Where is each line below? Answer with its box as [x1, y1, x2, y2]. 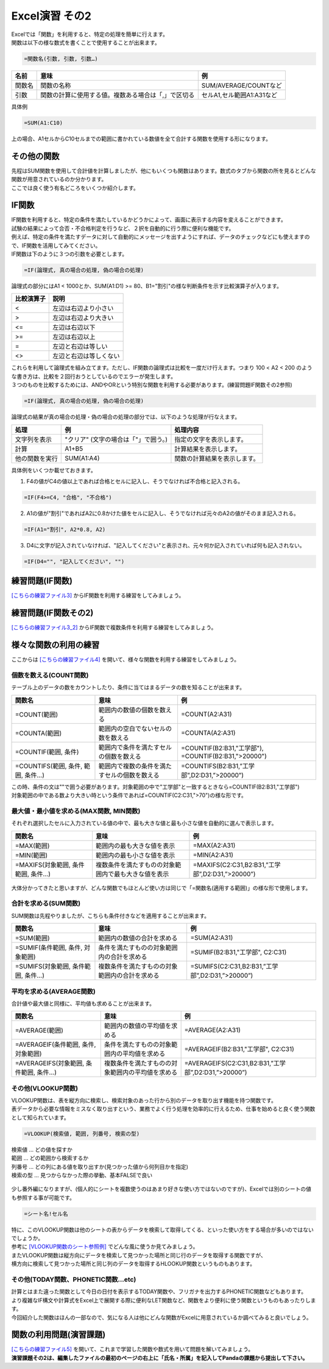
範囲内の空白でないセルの [98, 724, 172, 732]
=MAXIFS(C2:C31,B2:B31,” [193, 861, 269, 869]
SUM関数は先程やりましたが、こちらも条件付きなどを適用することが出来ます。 [11, 912, 210, 919]
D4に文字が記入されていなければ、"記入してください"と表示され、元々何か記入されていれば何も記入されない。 [26, 541, 305, 549]
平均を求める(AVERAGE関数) [11, 987, 96, 995]
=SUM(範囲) [15, 934, 50, 942]
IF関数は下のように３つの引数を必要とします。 [11, 250, 128, 258]
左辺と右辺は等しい [52, 342, 108, 351]
